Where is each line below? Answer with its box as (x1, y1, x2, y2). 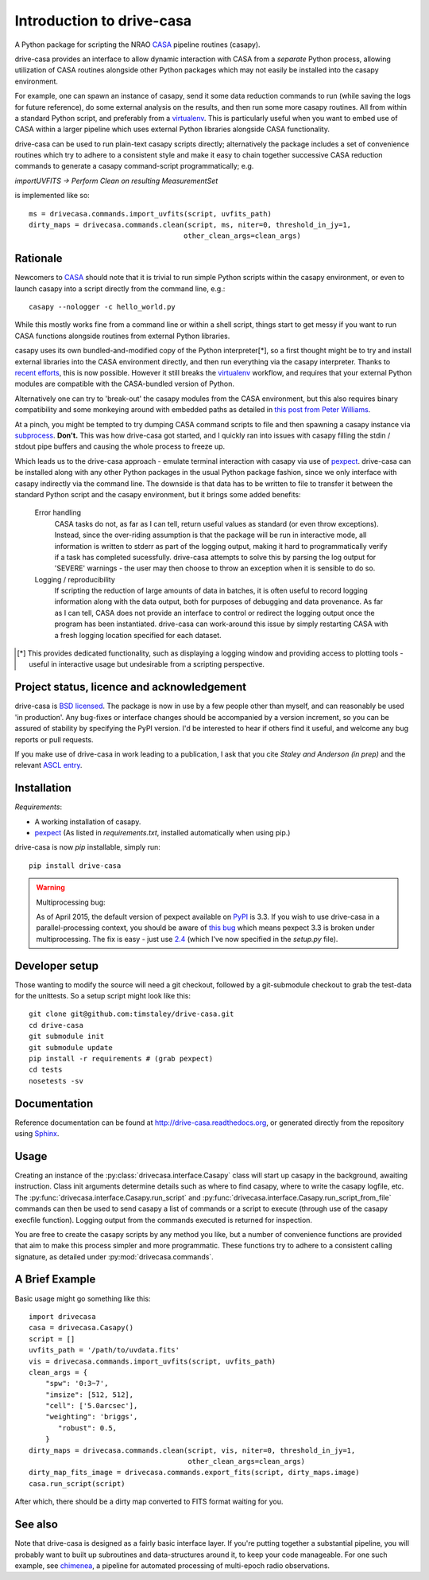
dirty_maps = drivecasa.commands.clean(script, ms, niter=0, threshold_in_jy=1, (29, 220, 352, 230)
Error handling (34, 508, 82, 517)
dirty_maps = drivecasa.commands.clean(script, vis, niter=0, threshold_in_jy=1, (29, 1446, 356, 1455)
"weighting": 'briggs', (44, 1412, 138, 1422)
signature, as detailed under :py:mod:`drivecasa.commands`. (14, 1251, 214, 1261)
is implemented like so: (14, 191, 91, 200)
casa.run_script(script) (29, 1479, 126, 1488)
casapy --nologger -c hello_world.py (29, 302, 176, 312)
